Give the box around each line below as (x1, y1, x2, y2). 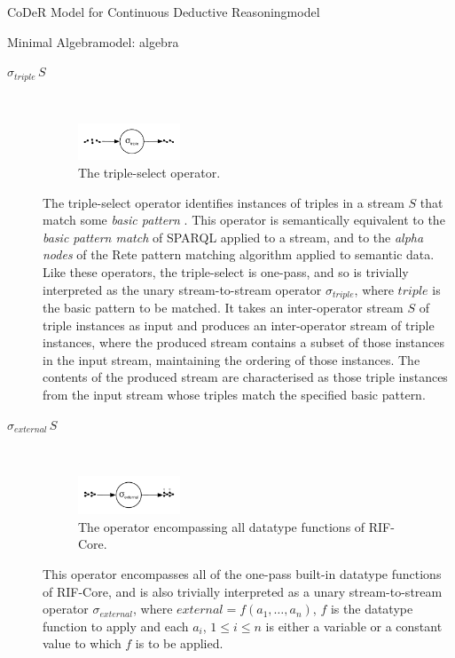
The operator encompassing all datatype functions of (78, 517, 365, 535)
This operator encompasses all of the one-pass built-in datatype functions (43, 564, 442, 583)
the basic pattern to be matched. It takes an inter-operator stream (43, 298, 404, 316)
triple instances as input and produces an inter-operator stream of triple (43, 315, 435, 334)
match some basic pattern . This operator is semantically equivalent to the (43, 210, 445, 229)
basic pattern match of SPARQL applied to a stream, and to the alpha (43, 227, 424, 246)
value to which (43, 634, 122, 653)
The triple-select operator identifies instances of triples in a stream (43, 193, 404, 211)
